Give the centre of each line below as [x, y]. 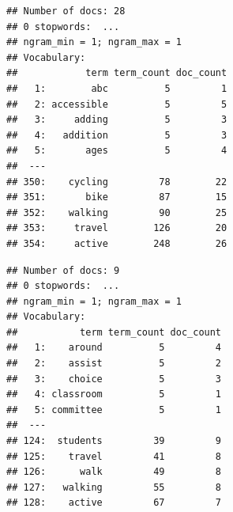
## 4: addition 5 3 [117, 135]
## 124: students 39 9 [114, 441]
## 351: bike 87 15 [117, 197]
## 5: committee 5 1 [114, 410]
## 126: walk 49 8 [114, 472]
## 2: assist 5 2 [114, 364]
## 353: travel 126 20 [117, 228]
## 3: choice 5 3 [114, 379]
